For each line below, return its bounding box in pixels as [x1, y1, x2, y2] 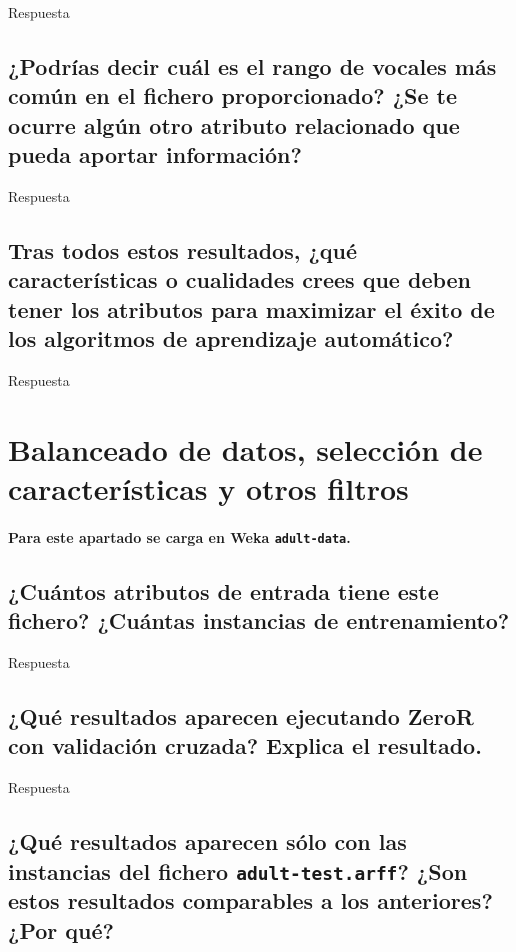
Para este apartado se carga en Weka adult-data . [8, 526, 351, 547]
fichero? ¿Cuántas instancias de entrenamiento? [8, 605, 510, 636]
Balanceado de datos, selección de [8, 428, 483, 469]
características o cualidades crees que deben [8, 264, 472, 295]
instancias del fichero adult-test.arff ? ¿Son [8, 855, 468, 886]
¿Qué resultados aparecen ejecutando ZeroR [8, 700, 474, 731]
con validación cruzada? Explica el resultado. [8, 730, 482, 761]
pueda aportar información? [8, 139, 302, 170]
